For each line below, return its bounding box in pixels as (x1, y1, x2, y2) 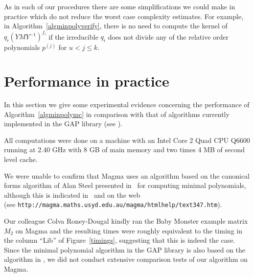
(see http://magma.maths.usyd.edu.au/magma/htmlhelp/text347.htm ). (4, 199, 222, 209)
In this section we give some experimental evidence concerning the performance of (4, 99, 250, 109)
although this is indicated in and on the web (4, 189, 140, 200)
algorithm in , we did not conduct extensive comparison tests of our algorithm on (4, 254, 248, 264)
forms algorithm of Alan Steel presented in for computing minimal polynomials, (4, 180, 246, 190)
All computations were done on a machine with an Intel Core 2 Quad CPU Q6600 (4, 135, 250, 145)
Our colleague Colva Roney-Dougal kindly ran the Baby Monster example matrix (4, 216, 248, 226)
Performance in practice (4, 71, 169, 91)
